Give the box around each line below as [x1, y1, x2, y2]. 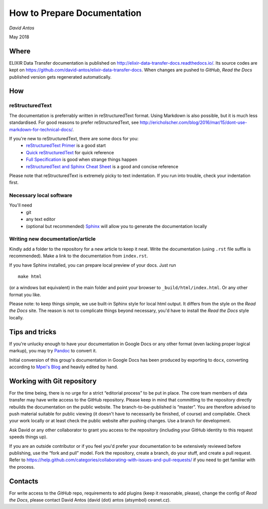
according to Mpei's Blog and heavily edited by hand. [9, 364, 119, 370]
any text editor [26, 216, 56, 222]
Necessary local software [9, 192, 72, 199]
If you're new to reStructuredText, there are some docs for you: [9, 135, 139, 141]
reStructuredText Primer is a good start [26, 142, 106, 149]
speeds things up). [9, 434, 48, 440]
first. [9, 180, 19, 186]
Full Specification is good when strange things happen [26, 157, 137, 163]
